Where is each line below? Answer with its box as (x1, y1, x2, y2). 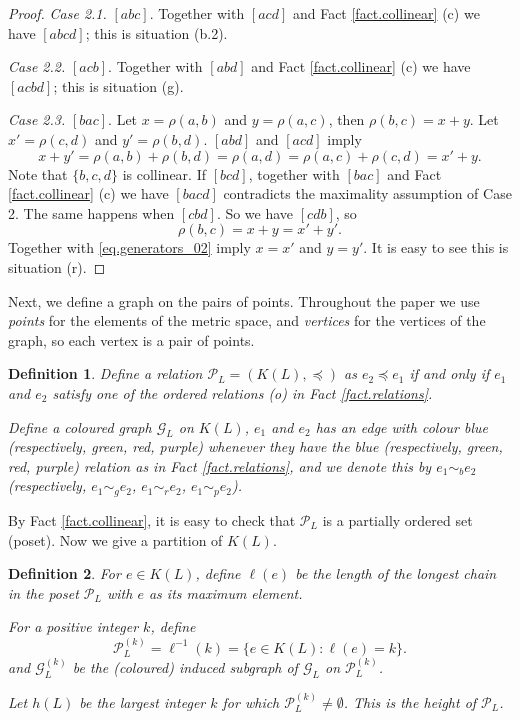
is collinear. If (122, 163, 207, 184)
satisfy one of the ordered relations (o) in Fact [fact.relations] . (52, 382, 433, 403)
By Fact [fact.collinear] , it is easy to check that (8, 509, 296, 530)
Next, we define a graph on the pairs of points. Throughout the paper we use (8, 290, 480, 311)
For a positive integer (8, 616, 139, 637)
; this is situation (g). (53, 75, 184, 96)
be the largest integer (79, 691, 206, 712)
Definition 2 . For (8, 563, 121, 584)
